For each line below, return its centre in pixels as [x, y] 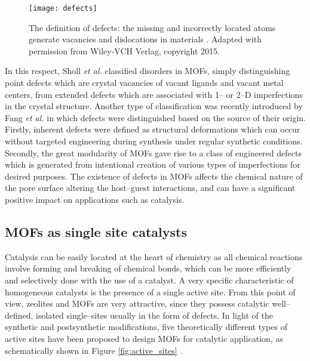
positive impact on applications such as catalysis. [95, 199]
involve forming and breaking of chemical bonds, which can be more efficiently [148, 268]
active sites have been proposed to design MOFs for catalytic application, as [144, 338]
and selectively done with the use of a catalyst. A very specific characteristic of [149, 280]
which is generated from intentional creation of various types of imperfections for [153, 164]
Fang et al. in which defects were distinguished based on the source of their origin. [156, 117]
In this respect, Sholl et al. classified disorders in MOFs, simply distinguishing [148, 71]
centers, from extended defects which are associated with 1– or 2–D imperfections [154, 94]
